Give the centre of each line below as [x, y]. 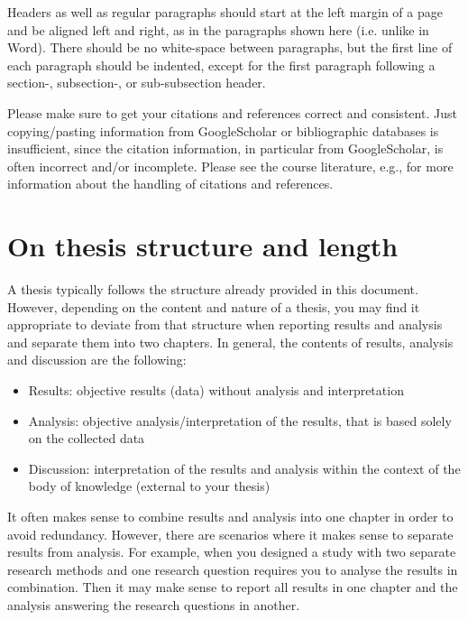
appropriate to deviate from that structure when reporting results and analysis [225, 324]
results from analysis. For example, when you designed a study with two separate [232, 552]
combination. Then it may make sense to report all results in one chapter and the [233, 587]
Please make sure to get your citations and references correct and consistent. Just [232, 112]
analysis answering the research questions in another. [154, 604]
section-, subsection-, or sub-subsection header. [137, 83]
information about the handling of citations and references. [170, 184]
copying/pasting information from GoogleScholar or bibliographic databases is [223, 130]
